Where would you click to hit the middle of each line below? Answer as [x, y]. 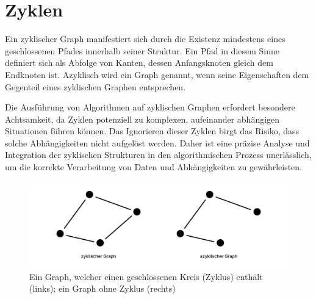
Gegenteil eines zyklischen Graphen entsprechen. [95, 86]
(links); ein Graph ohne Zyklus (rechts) [102, 288]
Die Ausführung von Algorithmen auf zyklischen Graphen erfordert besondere [150, 107]
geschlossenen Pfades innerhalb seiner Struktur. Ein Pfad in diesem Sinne [142, 50]
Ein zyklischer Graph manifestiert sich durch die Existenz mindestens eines [145, 39]
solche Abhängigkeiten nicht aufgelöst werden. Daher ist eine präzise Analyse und [157, 142]
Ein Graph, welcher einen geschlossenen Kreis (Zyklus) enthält [146, 276]
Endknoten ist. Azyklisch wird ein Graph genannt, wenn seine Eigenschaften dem [157, 74]
